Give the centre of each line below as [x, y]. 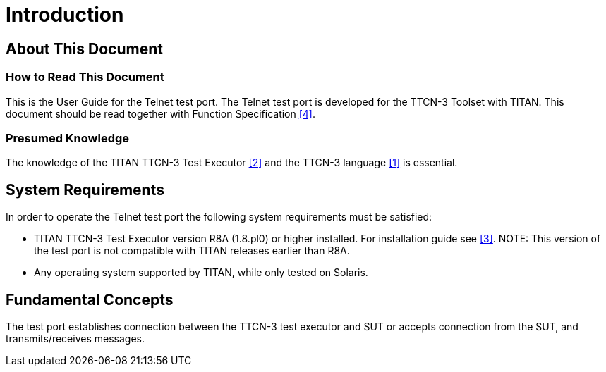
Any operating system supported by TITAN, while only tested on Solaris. [201, 273]
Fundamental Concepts [90, 299]
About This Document [84, 49]
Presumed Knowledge [68, 138]
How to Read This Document [85, 77]
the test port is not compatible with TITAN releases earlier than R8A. [192, 251]
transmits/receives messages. [75, 338]
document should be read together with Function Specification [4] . [161, 113]
